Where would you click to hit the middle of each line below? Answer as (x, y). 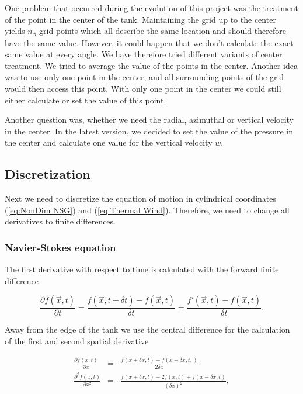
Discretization (48, 174)
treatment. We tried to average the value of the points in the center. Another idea (151, 65)
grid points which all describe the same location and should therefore (163, 31)
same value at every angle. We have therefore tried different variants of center (144, 54)
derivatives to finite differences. (60, 221)
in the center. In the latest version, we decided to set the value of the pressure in (149, 131)
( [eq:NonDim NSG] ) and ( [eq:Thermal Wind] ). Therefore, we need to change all (147, 210)
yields (15, 31)
